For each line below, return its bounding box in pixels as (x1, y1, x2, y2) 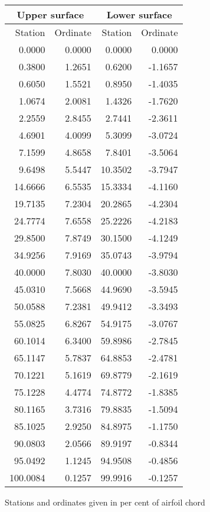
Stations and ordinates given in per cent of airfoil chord (5, 496, 205, 508)
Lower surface (106, 8, 172, 21)
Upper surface (17, 8, 84, 21)
